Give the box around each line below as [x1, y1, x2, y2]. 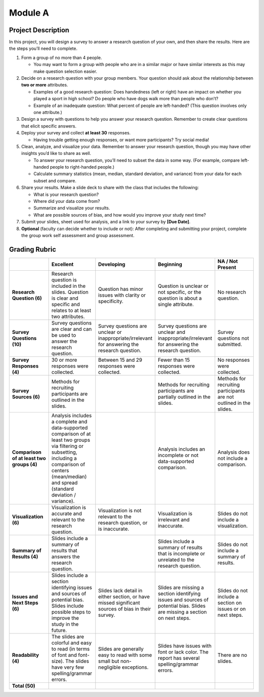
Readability [12, 652, 39, 658]
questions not [218, 335, 249, 342]
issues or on [218, 605, 246, 612]
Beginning [157, 261, 182, 267]
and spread [51, 479, 78, 486]
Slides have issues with [157, 642, 212, 649]
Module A [9, 7, 49, 18]
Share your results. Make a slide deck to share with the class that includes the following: [21, 185, 199, 191]
